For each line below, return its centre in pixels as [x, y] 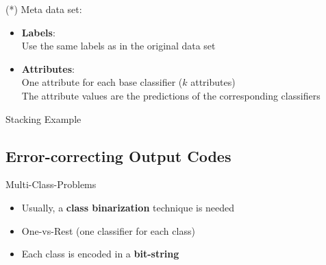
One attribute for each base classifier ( [102, 82]
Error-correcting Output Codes [118, 155]
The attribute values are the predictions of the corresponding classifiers [171, 95]
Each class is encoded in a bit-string [100, 254]
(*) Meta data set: [44, 9]
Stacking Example [43, 118]
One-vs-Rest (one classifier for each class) [108, 230]
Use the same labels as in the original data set [118, 46]
